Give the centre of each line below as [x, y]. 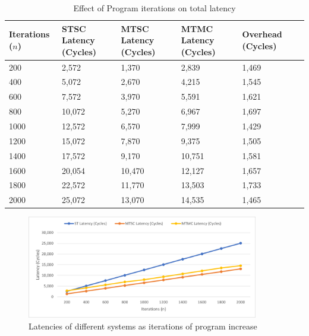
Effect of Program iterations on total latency [154, 8]
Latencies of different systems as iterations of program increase [143, 326]
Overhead [262, 34]
